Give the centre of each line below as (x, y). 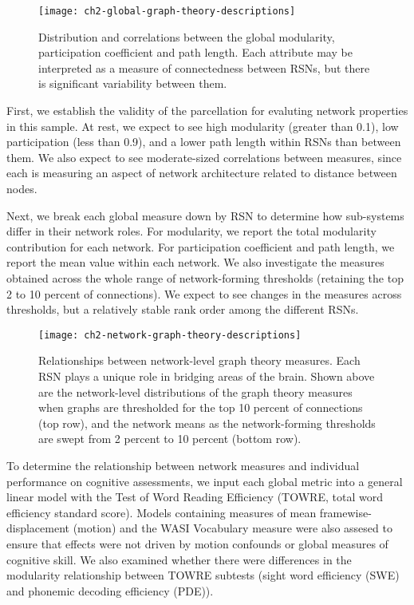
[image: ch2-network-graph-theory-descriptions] (170, 335)
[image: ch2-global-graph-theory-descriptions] (167, 11)
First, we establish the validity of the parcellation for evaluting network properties (207, 111)
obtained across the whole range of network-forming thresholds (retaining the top (205, 277)
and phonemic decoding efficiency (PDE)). (110, 590)
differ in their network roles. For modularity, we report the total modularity (191, 231)
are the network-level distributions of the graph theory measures (195, 391)
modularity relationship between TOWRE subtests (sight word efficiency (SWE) (203, 575)
